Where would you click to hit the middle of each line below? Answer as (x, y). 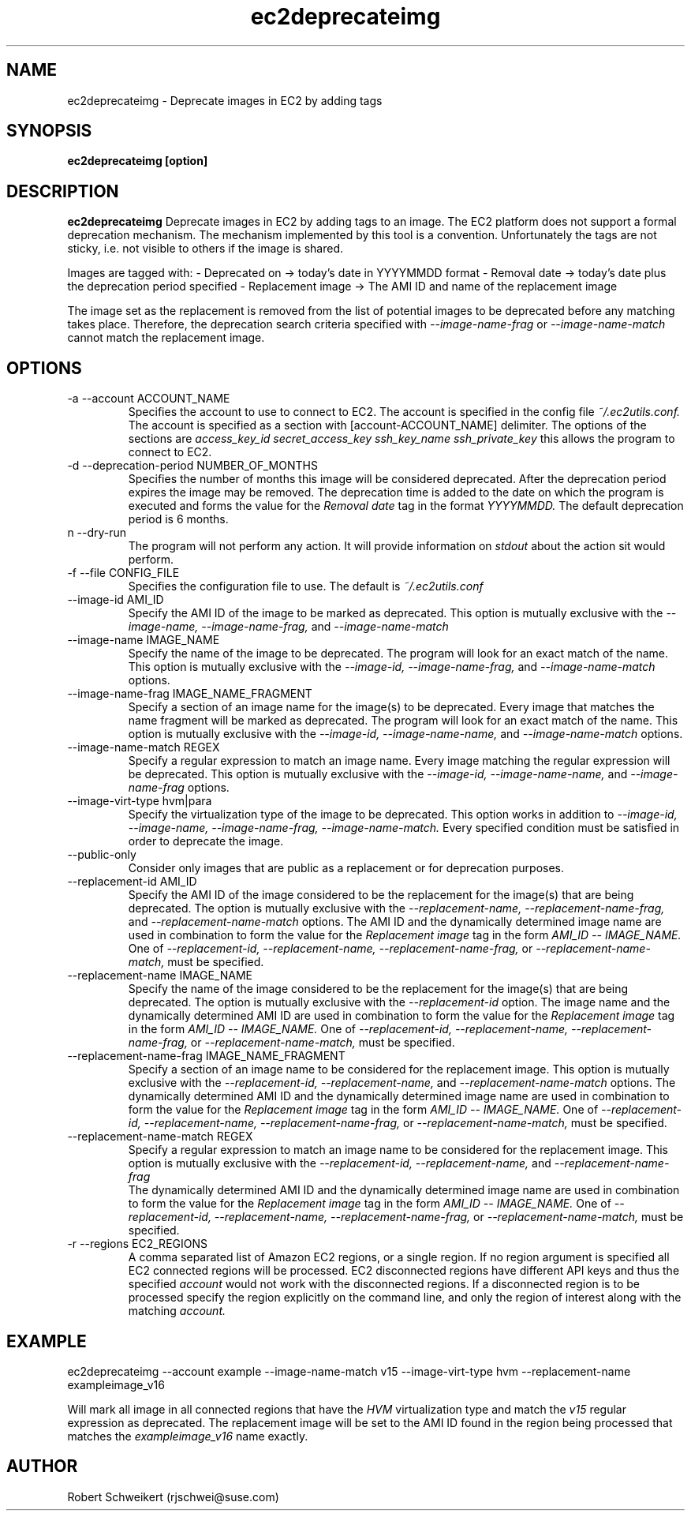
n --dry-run (97, 533)
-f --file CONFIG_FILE (123, 573)
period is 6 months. (178, 519)
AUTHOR (42, 1466)
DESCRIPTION (63, 191)
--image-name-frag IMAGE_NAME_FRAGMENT (190, 694)
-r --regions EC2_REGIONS (137, 1244)
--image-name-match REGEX (144, 747)
